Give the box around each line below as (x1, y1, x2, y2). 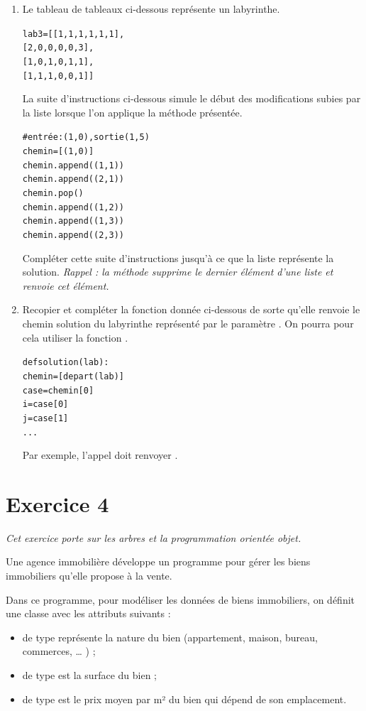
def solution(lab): (22, 357, 109, 368)
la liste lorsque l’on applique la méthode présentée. (22, 104, 243, 119)
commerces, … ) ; (22, 644, 96, 658)
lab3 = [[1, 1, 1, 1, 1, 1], (22, 28, 125, 39)
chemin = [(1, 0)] (22, 146, 94, 157)
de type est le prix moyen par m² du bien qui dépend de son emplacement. (22, 691, 347, 706)
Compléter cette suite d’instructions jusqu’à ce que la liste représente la (22, 250, 334, 265)
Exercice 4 (6, 489, 109, 518)
